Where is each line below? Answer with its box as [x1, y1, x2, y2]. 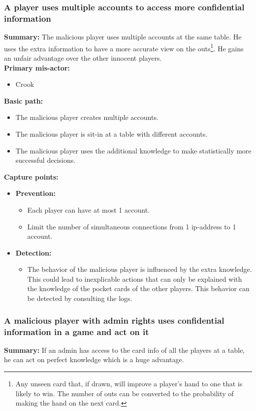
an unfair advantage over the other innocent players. [4, 52, 162, 63]
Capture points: [4, 171, 59, 182]
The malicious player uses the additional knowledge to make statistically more [15, 145, 252, 155]
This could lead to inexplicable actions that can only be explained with [27, 273, 242, 284]
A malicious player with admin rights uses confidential [4, 314, 224, 326]
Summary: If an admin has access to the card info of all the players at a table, [4, 344, 245, 355]
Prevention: [15, 188, 56, 198]
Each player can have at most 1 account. [27, 204, 150, 215]
